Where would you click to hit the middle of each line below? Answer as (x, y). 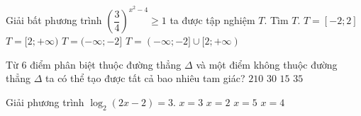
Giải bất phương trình (54, 20)
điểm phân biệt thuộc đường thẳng (106, 64)
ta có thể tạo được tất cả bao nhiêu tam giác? (145, 78)
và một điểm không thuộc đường (267, 64)
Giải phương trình (45, 101)
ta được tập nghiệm (212, 20)
